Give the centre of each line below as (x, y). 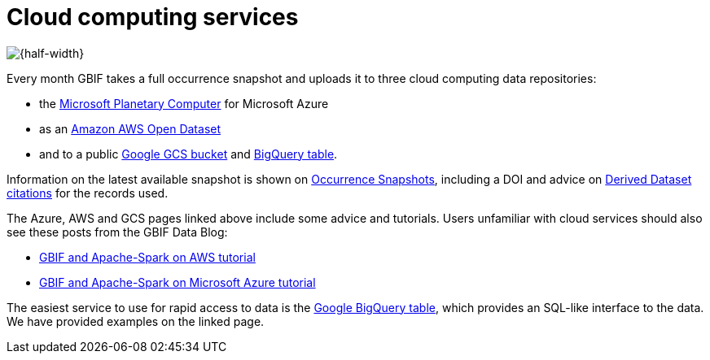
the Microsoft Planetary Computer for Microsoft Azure (184, 103)
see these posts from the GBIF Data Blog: (117, 232)
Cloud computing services (153, 17)
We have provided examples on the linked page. (136, 321)
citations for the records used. (88, 193)
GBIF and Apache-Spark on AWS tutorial (147, 257)
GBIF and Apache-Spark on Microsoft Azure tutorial (177, 282)
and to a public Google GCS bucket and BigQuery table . (188, 154)
